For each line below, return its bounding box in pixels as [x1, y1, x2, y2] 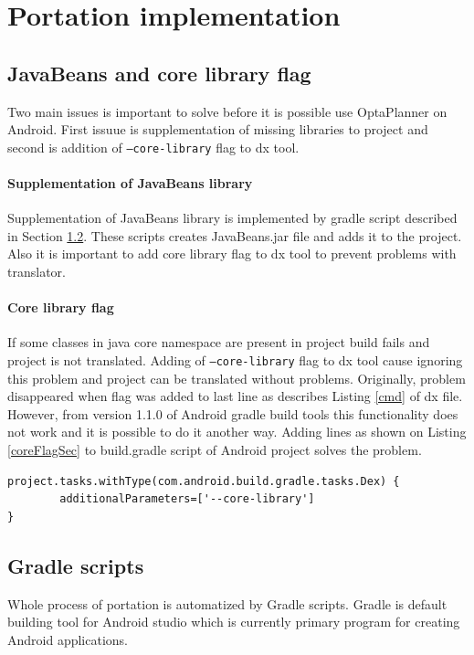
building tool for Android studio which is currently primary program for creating [7, 612, 460, 631]
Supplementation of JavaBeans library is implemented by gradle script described [7, 208, 458, 227]
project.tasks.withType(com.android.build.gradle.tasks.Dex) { [7, 474, 400, 488]
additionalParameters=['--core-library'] [59, 492, 315, 506]
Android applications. [7, 629, 128, 649]
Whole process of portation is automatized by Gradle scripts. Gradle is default [7, 594, 448, 613]
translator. [7, 262, 66, 280]
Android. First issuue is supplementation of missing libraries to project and [7, 120, 428, 139]
